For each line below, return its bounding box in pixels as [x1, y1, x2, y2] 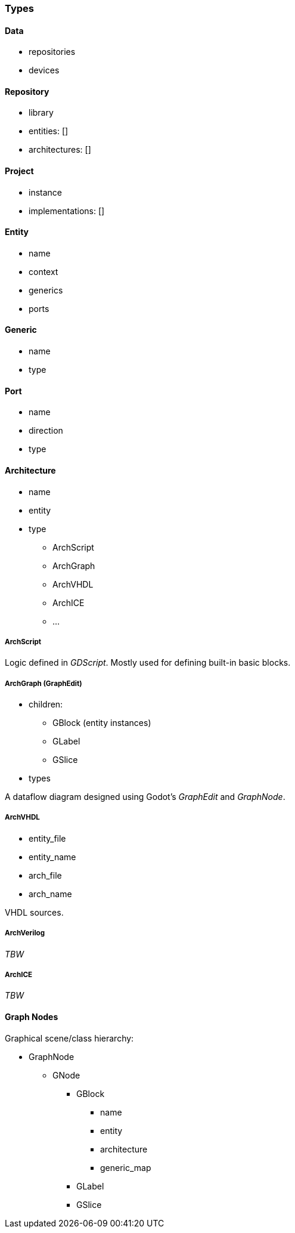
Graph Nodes [5, 1012, 58, 1022]
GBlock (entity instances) [52, 718, 151, 728]
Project [5, 166, 34, 177]
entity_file [29, 833, 66, 843]
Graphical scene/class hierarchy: [5, 1033, 134, 1043]
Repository [5, 86, 49, 97]
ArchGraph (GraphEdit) [5, 679, 82, 688]
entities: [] [29, 126, 69, 137]
